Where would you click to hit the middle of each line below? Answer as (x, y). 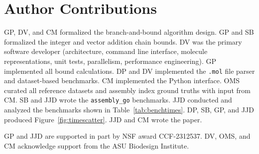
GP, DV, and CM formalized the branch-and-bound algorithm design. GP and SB (129, 32)
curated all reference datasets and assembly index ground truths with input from (127, 90)
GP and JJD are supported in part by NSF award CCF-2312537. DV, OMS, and (127, 136)
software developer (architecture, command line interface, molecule (106, 51)
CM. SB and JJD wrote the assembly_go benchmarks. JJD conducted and (118, 100)
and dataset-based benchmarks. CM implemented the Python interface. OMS (122, 80)
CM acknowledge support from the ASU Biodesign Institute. (97, 145)
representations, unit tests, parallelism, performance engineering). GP (110, 61)
